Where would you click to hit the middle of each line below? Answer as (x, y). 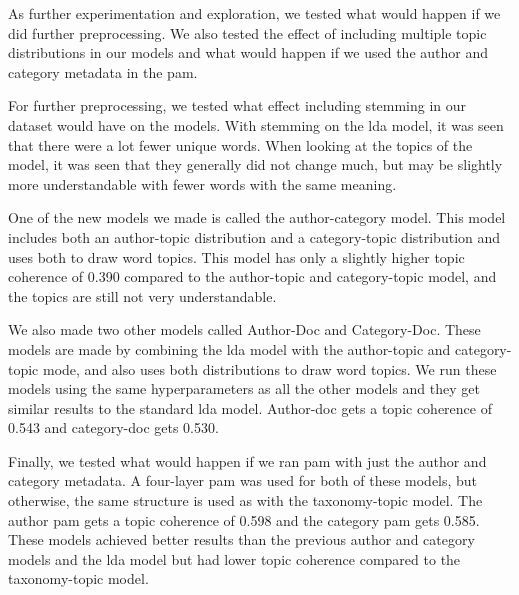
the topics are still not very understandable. (142, 295)
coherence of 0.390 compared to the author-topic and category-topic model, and (252, 276)
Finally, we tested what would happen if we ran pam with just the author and (247, 460)
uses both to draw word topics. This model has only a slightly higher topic (236, 256)
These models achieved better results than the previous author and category (241, 539)
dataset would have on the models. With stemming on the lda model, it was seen (256, 124)
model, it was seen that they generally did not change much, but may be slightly (255, 164)
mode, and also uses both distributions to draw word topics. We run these (269, 368)
